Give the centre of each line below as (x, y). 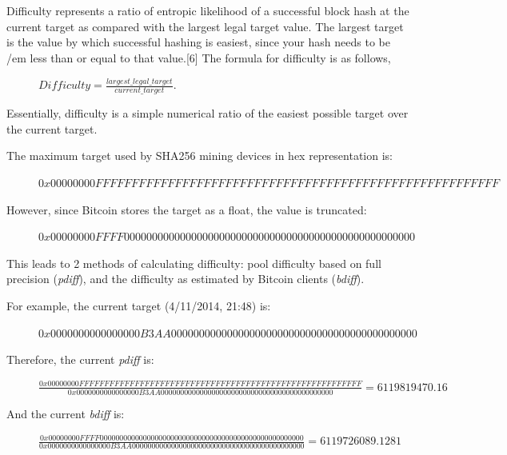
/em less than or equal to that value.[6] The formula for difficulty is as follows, (199, 57)
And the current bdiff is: (66, 413)
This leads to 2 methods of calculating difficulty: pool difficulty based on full (194, 263)
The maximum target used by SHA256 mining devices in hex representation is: (200, 156)
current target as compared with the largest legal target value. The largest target (205, 26)
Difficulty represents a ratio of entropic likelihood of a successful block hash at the (208, 10)
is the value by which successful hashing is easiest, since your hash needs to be (198, 42)
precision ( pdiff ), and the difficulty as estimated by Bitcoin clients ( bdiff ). (186, 279)
